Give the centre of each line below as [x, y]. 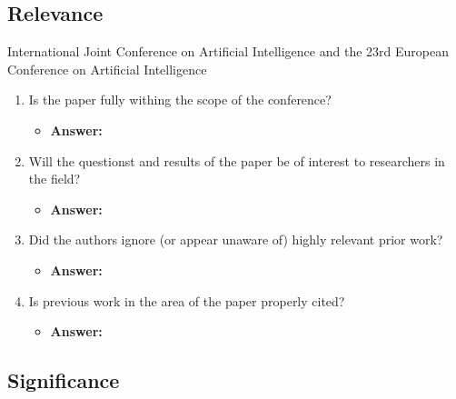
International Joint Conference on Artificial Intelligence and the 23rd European [228, 51]
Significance [64, 380]
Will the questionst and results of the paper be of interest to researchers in [237, 160]
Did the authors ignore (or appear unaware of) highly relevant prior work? [236, 239]
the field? [55, 179]
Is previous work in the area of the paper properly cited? [187, 300]
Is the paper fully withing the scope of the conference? [180, 100]
